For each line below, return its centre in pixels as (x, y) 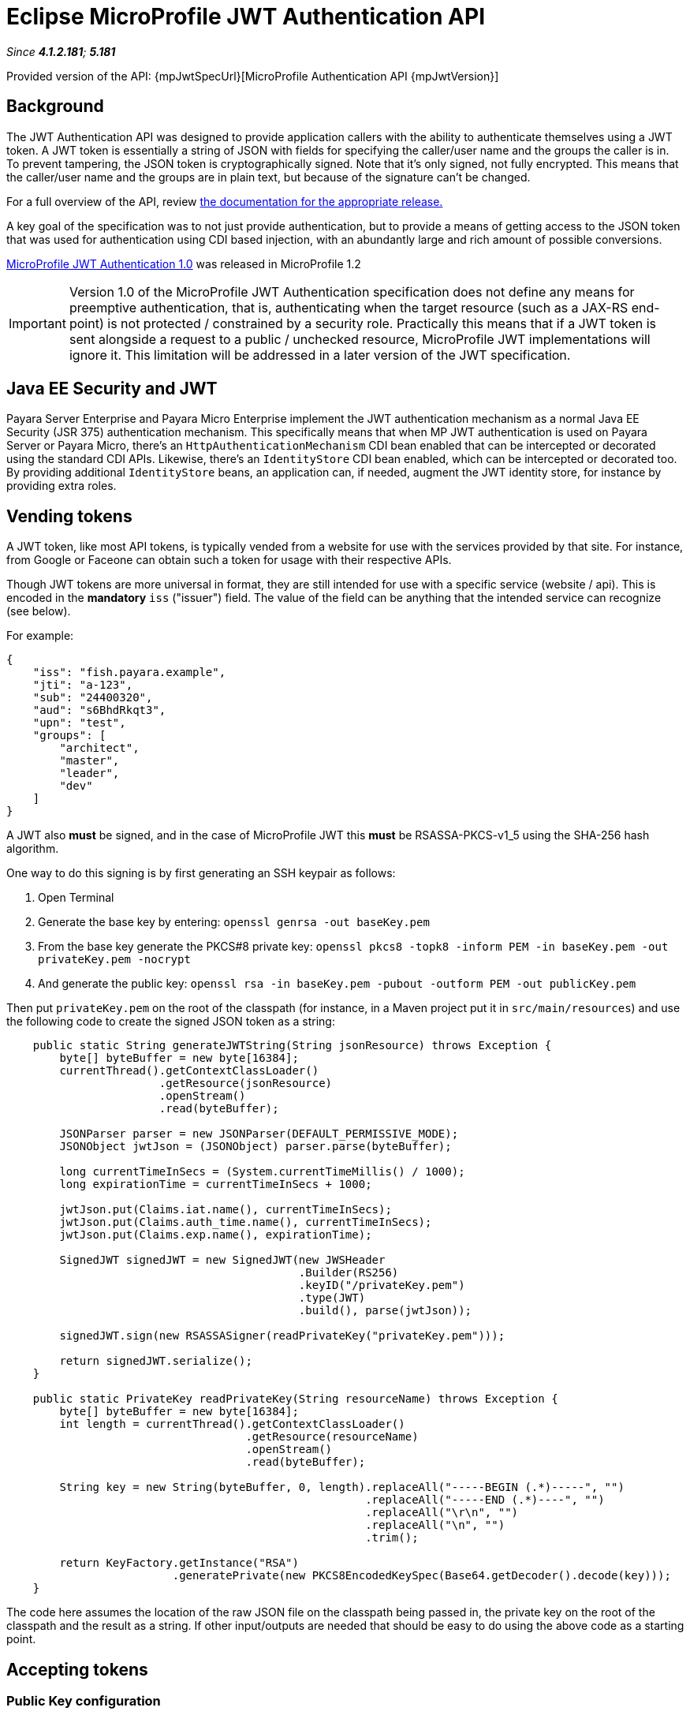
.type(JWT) (332, 1298)
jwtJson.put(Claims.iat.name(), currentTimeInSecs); (226, 1210)
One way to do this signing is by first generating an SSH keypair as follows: (201, 873)
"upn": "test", (79, 723)
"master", (90, 761)
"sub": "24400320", (93, 698)
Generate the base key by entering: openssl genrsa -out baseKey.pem (234, 922)
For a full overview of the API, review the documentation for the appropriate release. (225, 201)
